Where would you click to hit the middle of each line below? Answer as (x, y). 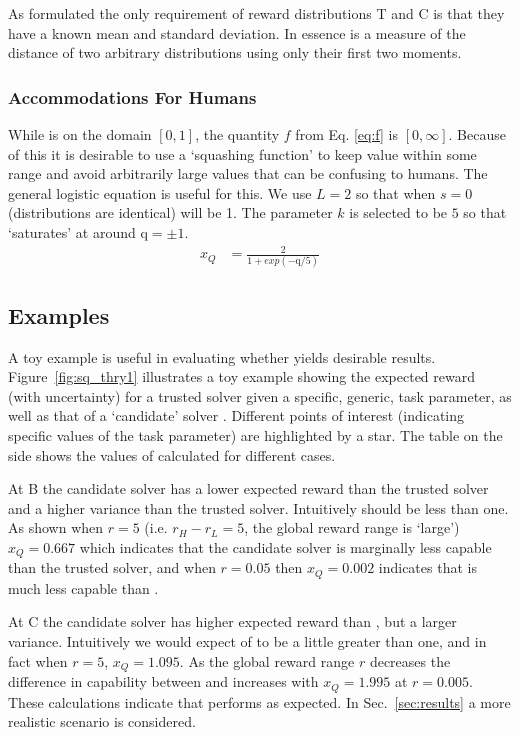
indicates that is (427, 567)
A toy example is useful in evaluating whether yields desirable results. (222, 356)
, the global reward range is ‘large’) (352, 527)
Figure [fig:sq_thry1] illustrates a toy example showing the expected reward (241, 376)
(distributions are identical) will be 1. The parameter (170, 212)
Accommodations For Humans (132, 96)
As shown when (56, 527)
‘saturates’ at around (72, 231)
